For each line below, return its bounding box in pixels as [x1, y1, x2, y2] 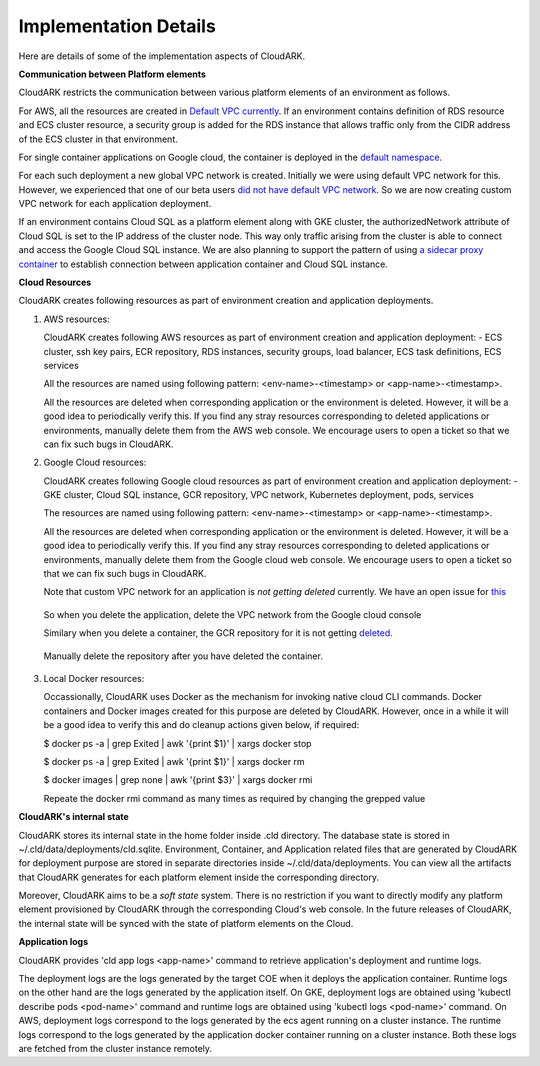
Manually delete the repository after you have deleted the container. [43, 650, 324, 662]
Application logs [18, 936, 89, 948]
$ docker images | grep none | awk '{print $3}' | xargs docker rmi [43, 774, 313, 786]
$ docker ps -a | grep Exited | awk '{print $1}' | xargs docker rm [43, 755, 305, 767]
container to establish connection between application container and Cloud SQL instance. [18, 258, 389, 270]
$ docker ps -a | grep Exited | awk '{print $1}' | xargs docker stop [43, 737, 312, 749]
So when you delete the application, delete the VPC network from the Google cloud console [43, 608, 422, 620]
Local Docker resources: [43, 673, 145, 684]
